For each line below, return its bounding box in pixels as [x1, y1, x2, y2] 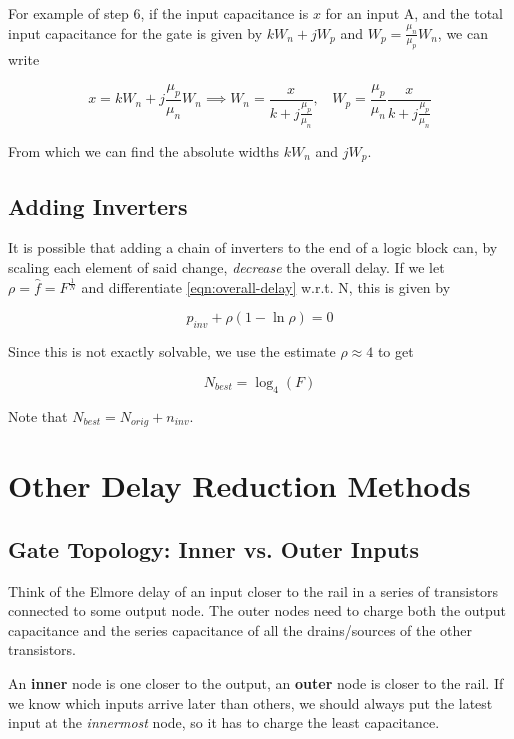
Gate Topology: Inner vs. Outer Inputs [8, 533, 420, 564]
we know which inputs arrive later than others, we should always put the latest [8, 692, 493, 713]
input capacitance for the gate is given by [8, 22, 263, 43]
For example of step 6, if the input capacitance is [8, 3, 309, 23]
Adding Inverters [8, 190, 188, 221]
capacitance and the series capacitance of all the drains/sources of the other [8, 619, 473, 640]
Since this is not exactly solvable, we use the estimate [8, 341, 336, 362]
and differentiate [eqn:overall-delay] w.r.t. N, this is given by [81, 276, 451, 297]
